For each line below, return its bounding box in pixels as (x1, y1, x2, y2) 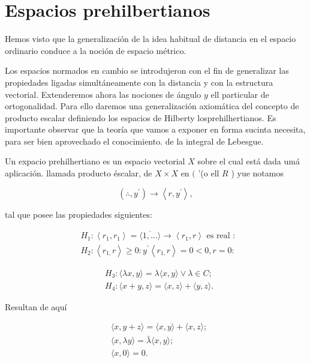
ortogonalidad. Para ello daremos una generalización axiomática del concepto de (5, 100, 299, 112)
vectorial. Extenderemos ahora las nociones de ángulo (5, 88, 201, 100)
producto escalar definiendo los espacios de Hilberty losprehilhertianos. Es (5, 111, 276, 124)
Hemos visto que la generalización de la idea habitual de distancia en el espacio (5, 32, 296, 45)
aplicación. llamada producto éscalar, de (5, 167, 152, 179)
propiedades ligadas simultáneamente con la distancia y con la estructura (5, 76, 273, 88)
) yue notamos (231, 167, 284, 179)
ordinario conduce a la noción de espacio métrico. (5, 44, 186, 56)
